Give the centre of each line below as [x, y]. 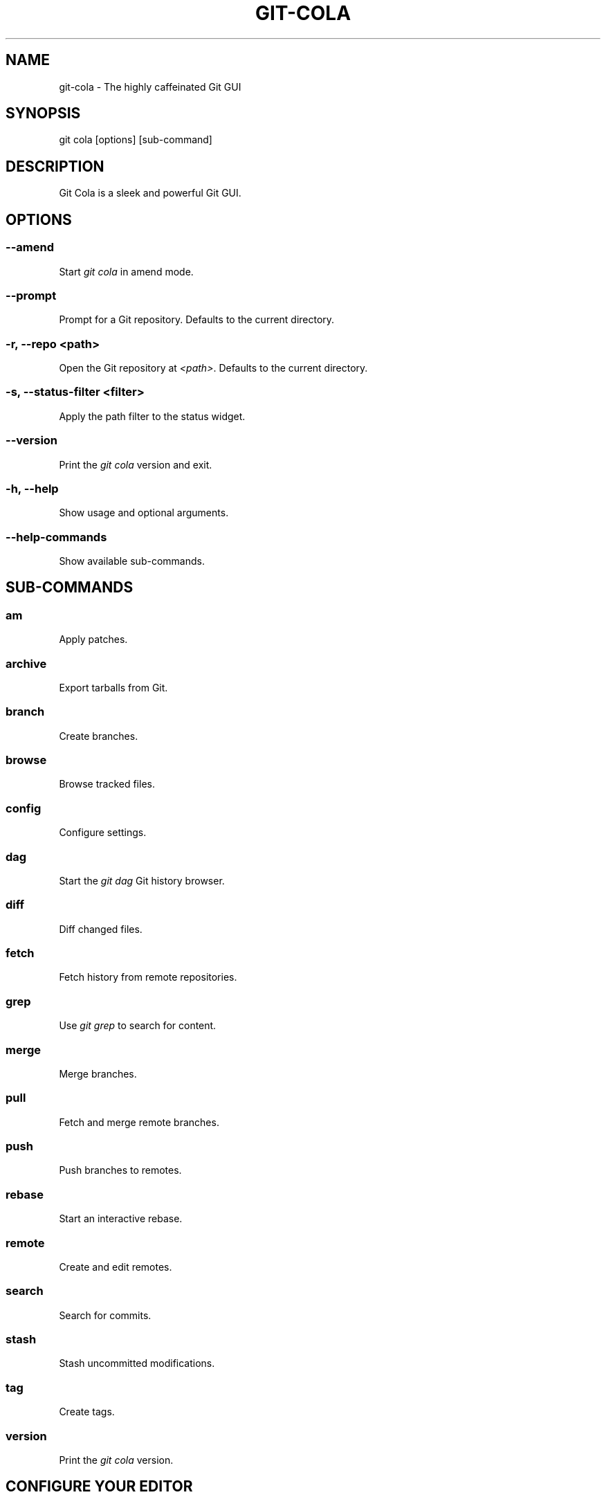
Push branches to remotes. [120, 1170]
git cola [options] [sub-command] [136, 140]
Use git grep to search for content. [138, 1026]
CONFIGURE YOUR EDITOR [99, 1487]
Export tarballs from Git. [113, 687]
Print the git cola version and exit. [136, 464]
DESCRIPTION [55, 166]
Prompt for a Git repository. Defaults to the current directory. [197, 320]
